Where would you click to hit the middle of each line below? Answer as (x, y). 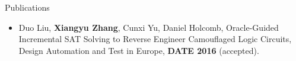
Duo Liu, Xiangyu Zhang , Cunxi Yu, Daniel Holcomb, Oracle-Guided (149, 27)
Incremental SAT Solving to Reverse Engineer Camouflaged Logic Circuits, (155, 39)
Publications (27, 7)
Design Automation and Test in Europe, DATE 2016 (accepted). (139, 50)
